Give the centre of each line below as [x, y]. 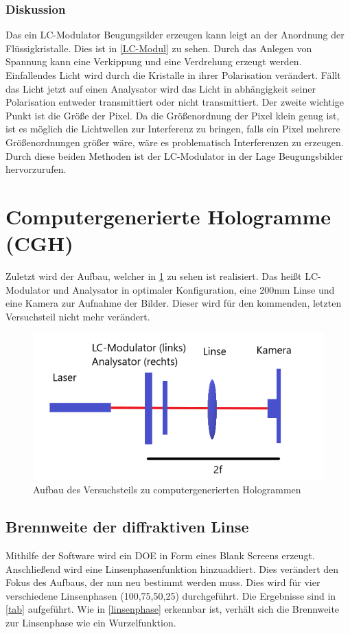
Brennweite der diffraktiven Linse [127, 527]
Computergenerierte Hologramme [168, 216]
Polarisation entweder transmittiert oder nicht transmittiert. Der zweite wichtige [175, 102]
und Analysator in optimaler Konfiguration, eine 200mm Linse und [194, 289]
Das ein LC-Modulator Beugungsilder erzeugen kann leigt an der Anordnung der [175, 35]
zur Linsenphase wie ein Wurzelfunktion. [91, 622]
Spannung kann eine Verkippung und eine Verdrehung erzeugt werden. [154, 61]
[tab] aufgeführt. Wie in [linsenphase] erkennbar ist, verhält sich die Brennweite [173, 609]
